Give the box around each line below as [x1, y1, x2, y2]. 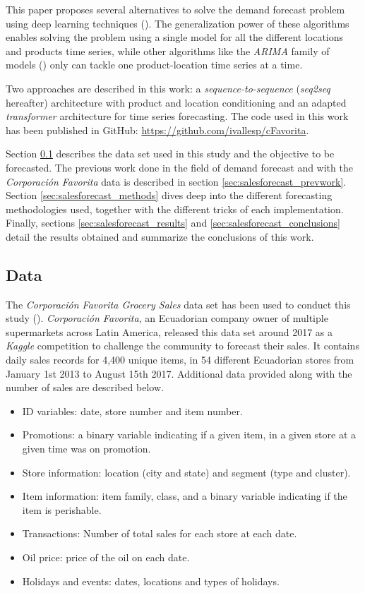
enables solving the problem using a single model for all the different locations [6, 30, 344, 44]
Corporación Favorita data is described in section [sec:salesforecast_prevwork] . [6, 174, 347, 188]
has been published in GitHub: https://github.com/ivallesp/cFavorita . [6, 122, 309, 137]
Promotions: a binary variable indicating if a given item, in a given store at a [22, 427, 357, 442]
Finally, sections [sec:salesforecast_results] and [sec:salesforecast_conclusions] [6, 215, 340, 230]
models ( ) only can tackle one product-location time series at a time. [6, 57, 303, 72]
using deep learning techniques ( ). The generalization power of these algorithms [6, 16, 349, 30]
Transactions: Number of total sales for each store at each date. [22, 526, 297, 541]
